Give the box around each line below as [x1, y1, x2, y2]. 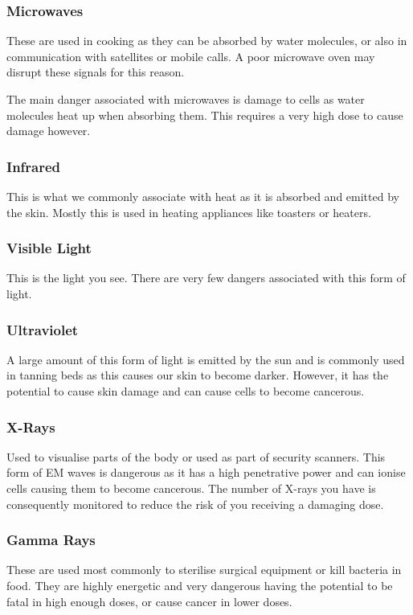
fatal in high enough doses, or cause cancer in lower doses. [6, 592, 292, 609]
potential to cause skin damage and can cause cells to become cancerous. [6, 383, 365, 399]
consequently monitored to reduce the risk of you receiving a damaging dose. [6, 495, 384, 512]
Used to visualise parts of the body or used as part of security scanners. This [6, 448, 386, 465]
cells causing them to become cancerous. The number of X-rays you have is [6, 480, 376, 496]
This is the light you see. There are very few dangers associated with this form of [6, 269, 406, 286]
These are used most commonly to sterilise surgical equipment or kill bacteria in [6, 561, 402, 578]
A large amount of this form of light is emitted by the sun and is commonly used [6, 351, 405, 367]
